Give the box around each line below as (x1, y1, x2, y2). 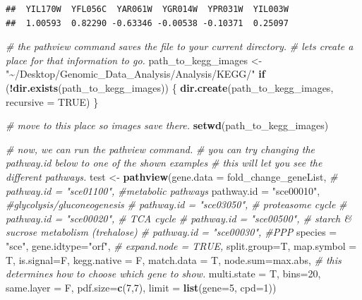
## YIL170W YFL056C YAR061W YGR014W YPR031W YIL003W (6, 4, 289, 14)
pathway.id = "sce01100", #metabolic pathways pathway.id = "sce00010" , (6, 183, 320, 198)
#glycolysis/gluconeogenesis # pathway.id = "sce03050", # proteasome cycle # (6, 197, 347, 212)
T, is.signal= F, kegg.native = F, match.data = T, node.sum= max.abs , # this (6, 252, 342, 267)
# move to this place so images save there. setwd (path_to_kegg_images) (6, 118, 329, 133)
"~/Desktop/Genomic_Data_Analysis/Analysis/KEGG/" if (6, 66, 265, 81)
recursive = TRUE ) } (6, 94, 99, 109)
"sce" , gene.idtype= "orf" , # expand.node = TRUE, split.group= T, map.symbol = (6, 238, 357, 253)
